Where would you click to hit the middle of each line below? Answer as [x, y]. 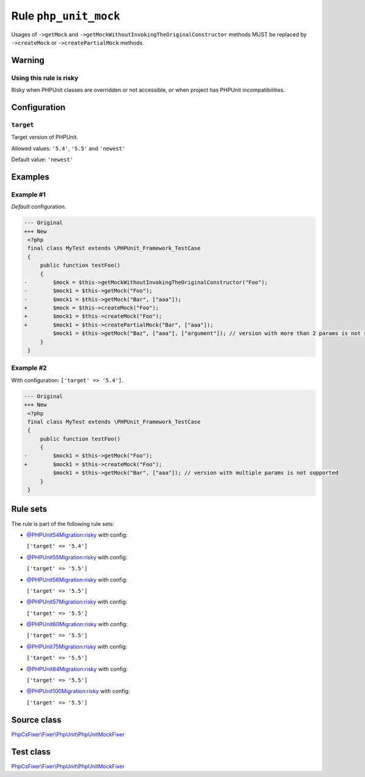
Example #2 [29, 368]
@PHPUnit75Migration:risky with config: [77, 646]
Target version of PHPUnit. [45, 137]
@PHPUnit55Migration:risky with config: [77, 557]
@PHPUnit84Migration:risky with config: [77, 669]
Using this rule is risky [45, 78]
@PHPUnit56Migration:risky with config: [77, 579]
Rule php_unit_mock [66, 16]
